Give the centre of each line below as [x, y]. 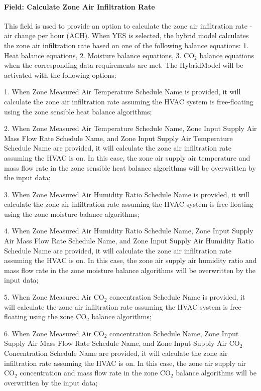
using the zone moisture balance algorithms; [72, 214]
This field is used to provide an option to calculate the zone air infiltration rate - [128, 25]
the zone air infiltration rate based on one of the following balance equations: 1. [126, 45]
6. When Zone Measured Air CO [54, 333]
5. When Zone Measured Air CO [54, 297]
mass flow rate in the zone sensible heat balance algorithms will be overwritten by [130, 167]
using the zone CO [58, 316]
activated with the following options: [60, 75]
